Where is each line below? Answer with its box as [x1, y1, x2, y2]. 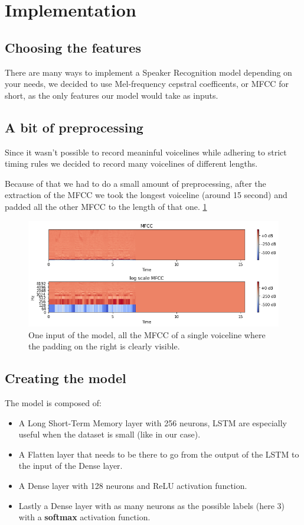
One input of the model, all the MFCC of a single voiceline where [28, 328, 266, 341]
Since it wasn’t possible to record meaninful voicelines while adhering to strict [5, 145, 287, 158]
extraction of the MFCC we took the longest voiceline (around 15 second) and [5, 189, 287, 201]
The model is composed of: [5, 397, 102, 409]
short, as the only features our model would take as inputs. [5, 89, 218, 101]
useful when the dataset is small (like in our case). [18, 428, 201, 440]
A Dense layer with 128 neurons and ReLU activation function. [18, 479, 247, 491]
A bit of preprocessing [5, 118, 143, 136]
